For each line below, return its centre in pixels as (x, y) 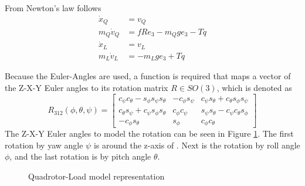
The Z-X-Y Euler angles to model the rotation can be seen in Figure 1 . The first (149, 133)
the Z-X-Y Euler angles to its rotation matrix (87, 87)
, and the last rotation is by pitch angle (80, 156)
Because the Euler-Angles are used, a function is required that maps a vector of (148, 76)
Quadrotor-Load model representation (96, 176)
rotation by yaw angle (44, 145)
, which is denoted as (254, 87)
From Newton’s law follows (53, 8)
